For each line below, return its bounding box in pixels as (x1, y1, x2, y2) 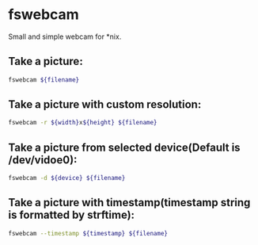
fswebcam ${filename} (8, 75, 80, 84)
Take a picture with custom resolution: (8, 98, 202, 112)
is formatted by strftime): (8, 209, 135, 222)
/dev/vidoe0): (8, 153, 78, 167)
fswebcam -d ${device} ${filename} (8, 174, 126, 182)
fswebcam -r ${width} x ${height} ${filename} (8, 119, 157, 127)
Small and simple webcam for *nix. (8, 32, 122, 41)
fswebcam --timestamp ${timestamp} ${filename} (8, 229, 169, 237)
